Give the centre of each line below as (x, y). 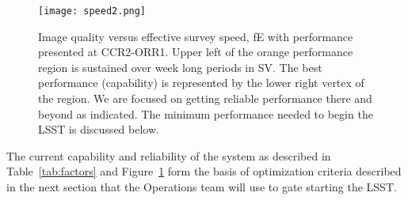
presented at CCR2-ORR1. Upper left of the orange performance (196, 52)
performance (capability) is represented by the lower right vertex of (201, 83)
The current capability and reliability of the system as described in (169, 155)
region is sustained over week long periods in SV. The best (180, 67)
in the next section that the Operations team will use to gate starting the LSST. (202, 187)
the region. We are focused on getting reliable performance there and (205, 98)
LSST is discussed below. (99, 129)
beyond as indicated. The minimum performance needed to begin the (206, 113)
